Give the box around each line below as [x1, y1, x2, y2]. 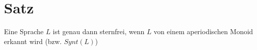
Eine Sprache [4, 26, 43, 37]
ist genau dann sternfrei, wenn [52, 26, 145, 37]
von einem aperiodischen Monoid [154, 26, 253, 37]
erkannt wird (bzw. [4, 36, 62, 46]
